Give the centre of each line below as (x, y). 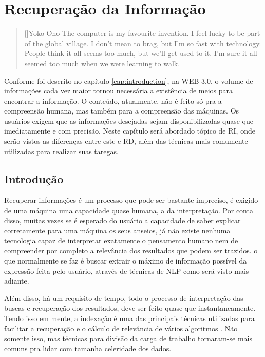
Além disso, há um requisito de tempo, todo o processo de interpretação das (124, 298)
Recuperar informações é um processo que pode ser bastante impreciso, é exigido (131, 200)
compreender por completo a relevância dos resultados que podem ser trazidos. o (131, 250)
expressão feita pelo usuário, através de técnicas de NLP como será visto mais (127, 270)
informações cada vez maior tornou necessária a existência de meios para (119, 91)
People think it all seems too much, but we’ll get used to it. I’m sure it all (141, 53)
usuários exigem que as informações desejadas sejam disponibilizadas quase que (129, 120)
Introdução (34, 178)
